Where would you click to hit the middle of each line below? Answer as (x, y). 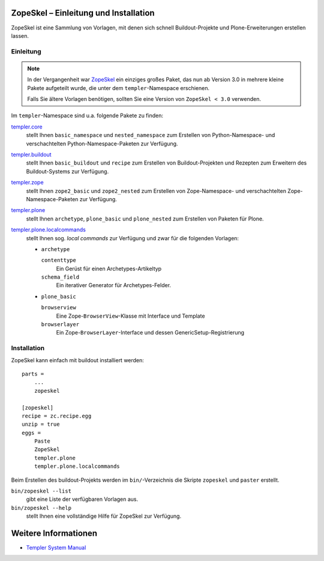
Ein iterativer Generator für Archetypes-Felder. (113, 285)
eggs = (31, 433)
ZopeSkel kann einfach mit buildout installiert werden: (77, 360)
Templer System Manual (56, 548)
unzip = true (41, 424)
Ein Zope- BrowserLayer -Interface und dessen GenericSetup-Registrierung (150, 333)
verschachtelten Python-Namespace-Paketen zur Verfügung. (102, 144)
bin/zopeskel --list (41, 491)
